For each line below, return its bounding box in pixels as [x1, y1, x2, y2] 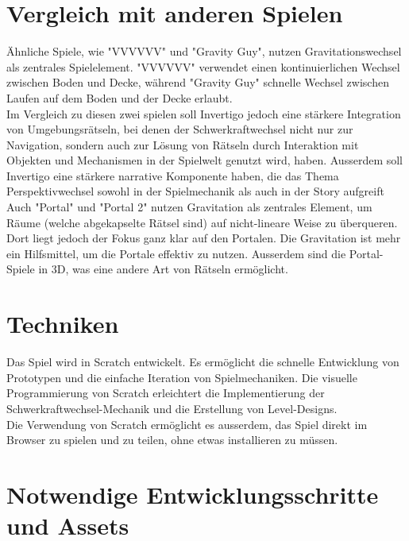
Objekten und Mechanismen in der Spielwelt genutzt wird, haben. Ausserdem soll [6, 152, 403, 168]
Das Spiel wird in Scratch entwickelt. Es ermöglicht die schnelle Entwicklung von [6, 354, 399, 370]
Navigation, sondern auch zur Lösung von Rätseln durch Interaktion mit [6, 136, 359, 153]
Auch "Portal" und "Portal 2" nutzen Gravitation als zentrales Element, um [6, 199, 372, 215]
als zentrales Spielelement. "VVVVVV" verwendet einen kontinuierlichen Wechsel [6, 58, 400, 75]
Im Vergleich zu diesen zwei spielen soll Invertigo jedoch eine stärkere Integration [6, 105, 401, 122]
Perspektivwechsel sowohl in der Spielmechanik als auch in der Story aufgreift [6, 183, 384, 199]
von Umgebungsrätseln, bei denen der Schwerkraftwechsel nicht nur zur [6, 121, 353, 137]
